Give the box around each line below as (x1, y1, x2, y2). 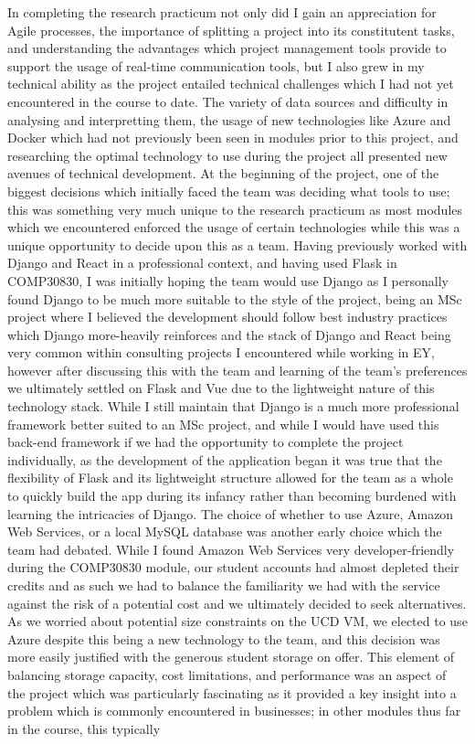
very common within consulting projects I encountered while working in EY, (7, 343, 435, 362)
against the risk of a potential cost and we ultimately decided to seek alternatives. (7, 593, 467, 612)
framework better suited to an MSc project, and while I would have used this (7, 414, 439, 433)
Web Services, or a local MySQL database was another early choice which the (7, 522, 442, 541)
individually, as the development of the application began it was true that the (7, 450, 442, 469)
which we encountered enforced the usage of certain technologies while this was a (7, 218, 460, 237)
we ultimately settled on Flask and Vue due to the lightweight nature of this (7, 378, 435, 398)
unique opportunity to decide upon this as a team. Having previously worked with (7, 235, 468, 254)
